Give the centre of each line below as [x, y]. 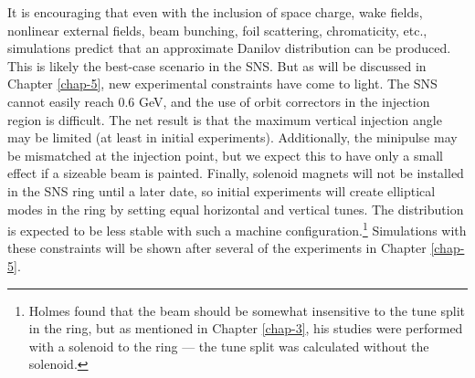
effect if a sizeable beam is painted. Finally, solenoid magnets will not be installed [236, 173]
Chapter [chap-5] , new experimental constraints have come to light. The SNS [222, 84]
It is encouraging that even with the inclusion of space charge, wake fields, [215, 12]
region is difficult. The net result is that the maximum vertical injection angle [225, 119]
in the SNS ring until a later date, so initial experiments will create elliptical [222, 190]
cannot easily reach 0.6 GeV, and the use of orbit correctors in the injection [219, 101]
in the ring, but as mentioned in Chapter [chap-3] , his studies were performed [246, 328]
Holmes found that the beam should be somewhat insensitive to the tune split [247, 310]
